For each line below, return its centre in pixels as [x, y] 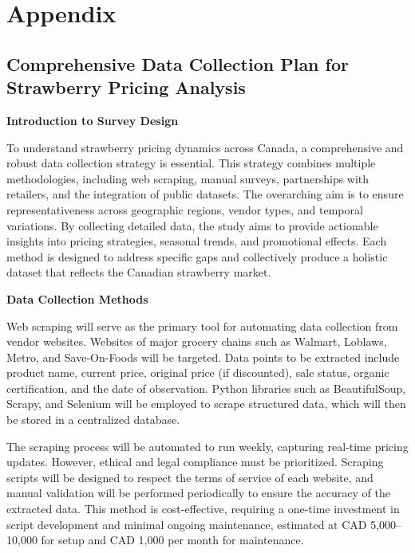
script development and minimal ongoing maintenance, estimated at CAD [187, 524]
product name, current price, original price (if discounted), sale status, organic [198, 373]
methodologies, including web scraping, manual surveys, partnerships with [188, 178]
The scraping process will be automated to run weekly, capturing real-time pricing [207, 446]
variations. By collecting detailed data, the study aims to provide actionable [192, 225]
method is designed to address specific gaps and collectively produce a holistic [197, 256]
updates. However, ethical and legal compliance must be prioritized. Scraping [195, 462]
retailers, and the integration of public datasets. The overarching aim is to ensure [205, 194]
